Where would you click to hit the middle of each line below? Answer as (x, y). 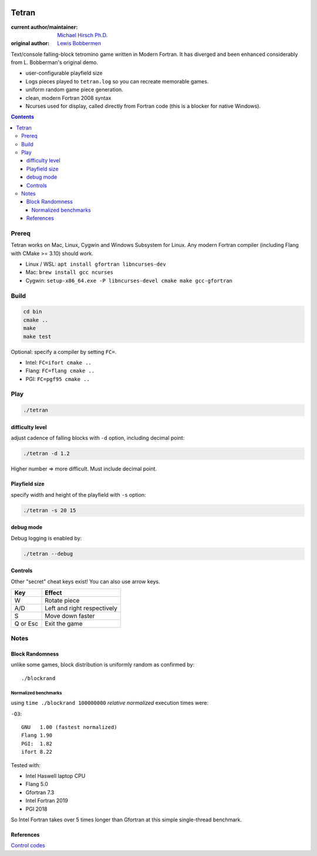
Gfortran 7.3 (40, 792)
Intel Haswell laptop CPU (55, 775)
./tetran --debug (48, 554)
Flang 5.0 (37, 784)
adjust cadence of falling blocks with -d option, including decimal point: (98, 438)
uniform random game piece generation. (74, 90)
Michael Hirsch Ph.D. (82, 35)
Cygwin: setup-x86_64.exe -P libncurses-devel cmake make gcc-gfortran (129, 280)
